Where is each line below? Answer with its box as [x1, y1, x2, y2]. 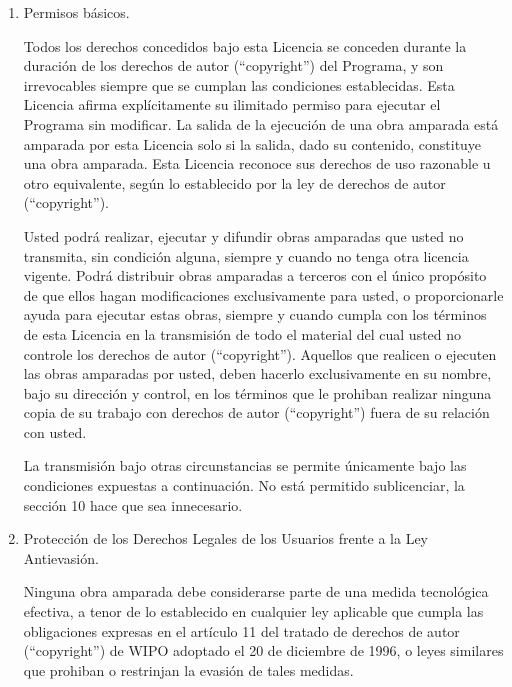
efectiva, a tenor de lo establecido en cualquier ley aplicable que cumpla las [23, 601, 484, 622]
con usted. [23, 421, 87, 442]
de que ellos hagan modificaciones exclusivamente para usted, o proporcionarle [23, 284, 504, 305]
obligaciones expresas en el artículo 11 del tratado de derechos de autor [23, 620, 460, 641]
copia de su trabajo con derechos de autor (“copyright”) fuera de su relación [23, 402, 490, 423]
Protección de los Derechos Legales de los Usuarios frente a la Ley [23, 528, 429, 549]
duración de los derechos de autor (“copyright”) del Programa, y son [23, 55, 444, 76]
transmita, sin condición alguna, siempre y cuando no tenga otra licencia [23, 245, 469, 266]
